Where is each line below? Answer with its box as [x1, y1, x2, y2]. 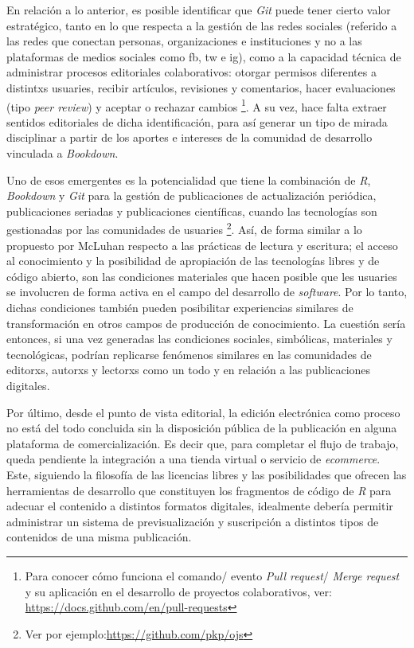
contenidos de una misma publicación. [6, 529, 192, 545]
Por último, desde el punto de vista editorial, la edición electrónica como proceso [6, 404, 400, 420]
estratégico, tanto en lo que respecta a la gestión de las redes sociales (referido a [6, 17, 397, 33]
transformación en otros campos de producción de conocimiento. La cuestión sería [6, 314, 406, 331]
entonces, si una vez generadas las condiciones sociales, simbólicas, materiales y [6, 330, 393, 347]
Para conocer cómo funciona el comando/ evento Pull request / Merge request [25, 567, 400, 584]
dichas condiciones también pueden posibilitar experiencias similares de [6, 299, 353, 315]
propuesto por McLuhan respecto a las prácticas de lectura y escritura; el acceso [6, 236, 398, 253]
